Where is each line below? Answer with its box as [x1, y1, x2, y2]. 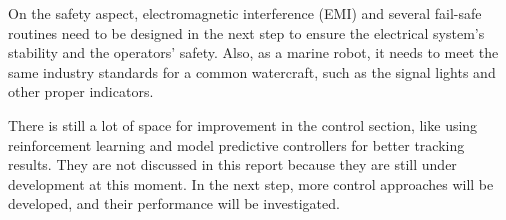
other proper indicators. [8, 81, 154, 102]
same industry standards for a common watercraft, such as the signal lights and [8, 61, 496, 82]
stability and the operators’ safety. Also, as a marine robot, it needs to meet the [8, 42, 499, 63]
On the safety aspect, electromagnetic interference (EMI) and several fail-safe [8, 3, 482, 23]
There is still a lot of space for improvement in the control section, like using [8, 114, 478, 135]
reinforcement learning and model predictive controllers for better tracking [8, 134, 465, 155]
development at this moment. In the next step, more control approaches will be [8, 173, 494, 194]
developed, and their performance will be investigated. [8, 193, 340, 214]
